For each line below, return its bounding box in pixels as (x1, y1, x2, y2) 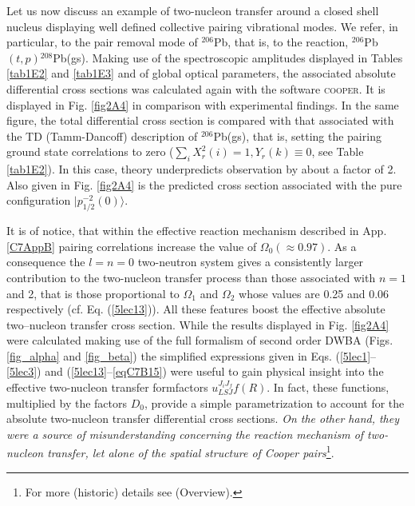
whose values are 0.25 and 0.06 (239, 285, 389, 301)
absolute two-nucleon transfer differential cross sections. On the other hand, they (6, 410, 400, 427)
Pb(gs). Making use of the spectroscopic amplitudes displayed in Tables (53, 49, 403, 66)
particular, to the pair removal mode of (6, 34, 198, 50)
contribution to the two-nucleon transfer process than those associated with (6, 269, 376, 285)
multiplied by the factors (6, 394, 128, 411)
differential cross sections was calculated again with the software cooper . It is (6, 80, 385, 97)
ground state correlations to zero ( (6, 143, 174, 160)
